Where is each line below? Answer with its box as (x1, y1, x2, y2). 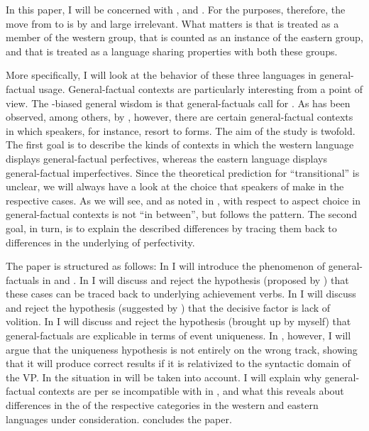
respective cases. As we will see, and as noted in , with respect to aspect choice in (6, 192, 360, 207)
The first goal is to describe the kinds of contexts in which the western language (6, 137, 354, 152)
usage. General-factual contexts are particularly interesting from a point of (38, 81, 363, 96)
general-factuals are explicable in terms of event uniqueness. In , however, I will (6, 328, 351, 343)
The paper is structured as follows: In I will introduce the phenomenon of (6, 258, 326, 273)
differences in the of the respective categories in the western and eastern (6, 398, 319, 413)
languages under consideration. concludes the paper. (6, 411, 232, 426)
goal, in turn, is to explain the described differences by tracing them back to (6, 220, 337, 235)
